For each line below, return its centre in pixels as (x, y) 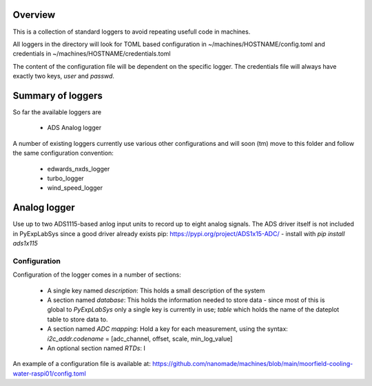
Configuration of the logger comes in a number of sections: (97, 275)
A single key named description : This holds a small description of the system (156, 290)
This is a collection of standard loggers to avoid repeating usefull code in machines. (132, 32)
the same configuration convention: (63, 153)
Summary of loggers (58, 95)
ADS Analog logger (74, 128)
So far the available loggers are (57, 112)
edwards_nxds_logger (79, 169)
